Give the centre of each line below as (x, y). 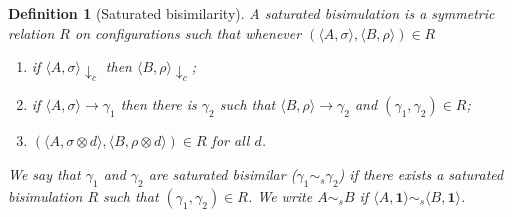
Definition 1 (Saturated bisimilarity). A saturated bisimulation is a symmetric (251, 13)
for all (230, 140)
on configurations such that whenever (188, 32)
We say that (44, 174)
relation (31, 32)
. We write (280, 195)
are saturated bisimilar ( (222, 174)
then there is (158, 104)
